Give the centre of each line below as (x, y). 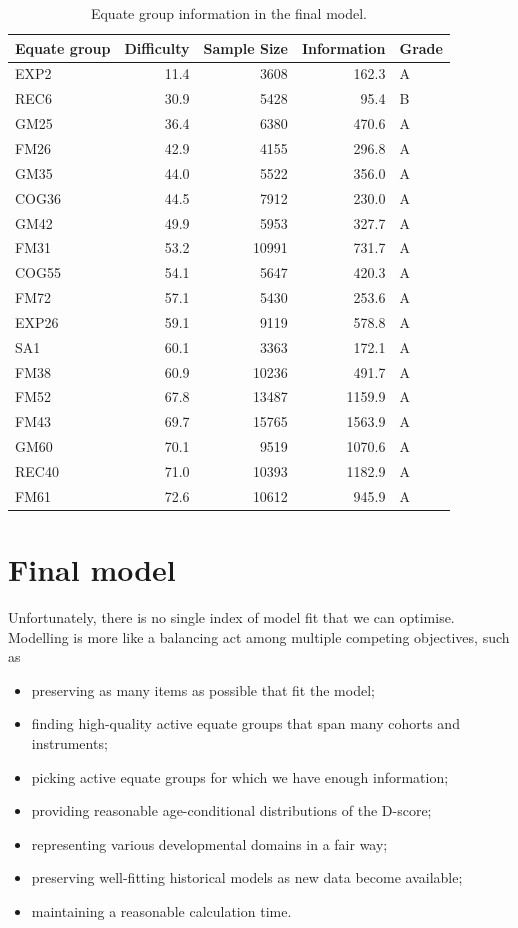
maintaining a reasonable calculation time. (161, 910)
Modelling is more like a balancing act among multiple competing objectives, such (259, 636)
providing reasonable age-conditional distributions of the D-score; (231, 810)
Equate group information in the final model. (228, 13)
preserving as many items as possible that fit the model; (203, 689)
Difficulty (157, 47)
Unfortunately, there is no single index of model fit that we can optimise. (231, 617)
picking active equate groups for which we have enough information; (240, 776)
